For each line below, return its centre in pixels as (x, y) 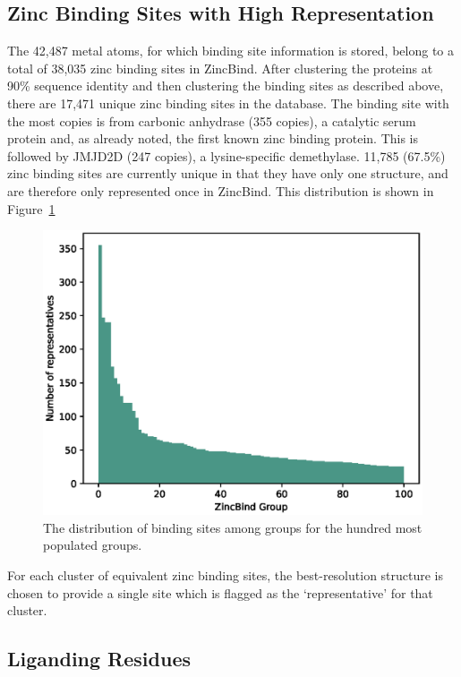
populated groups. (93, 545)
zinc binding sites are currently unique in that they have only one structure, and (228, 173)
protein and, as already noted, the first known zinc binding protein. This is (213, 138)
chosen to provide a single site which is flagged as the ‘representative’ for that (220, 592)
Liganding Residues (99, 659)
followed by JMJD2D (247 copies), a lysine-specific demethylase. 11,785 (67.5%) (226, 155)
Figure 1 (31, 208)
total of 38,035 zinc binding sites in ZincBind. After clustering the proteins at (220, 68)
